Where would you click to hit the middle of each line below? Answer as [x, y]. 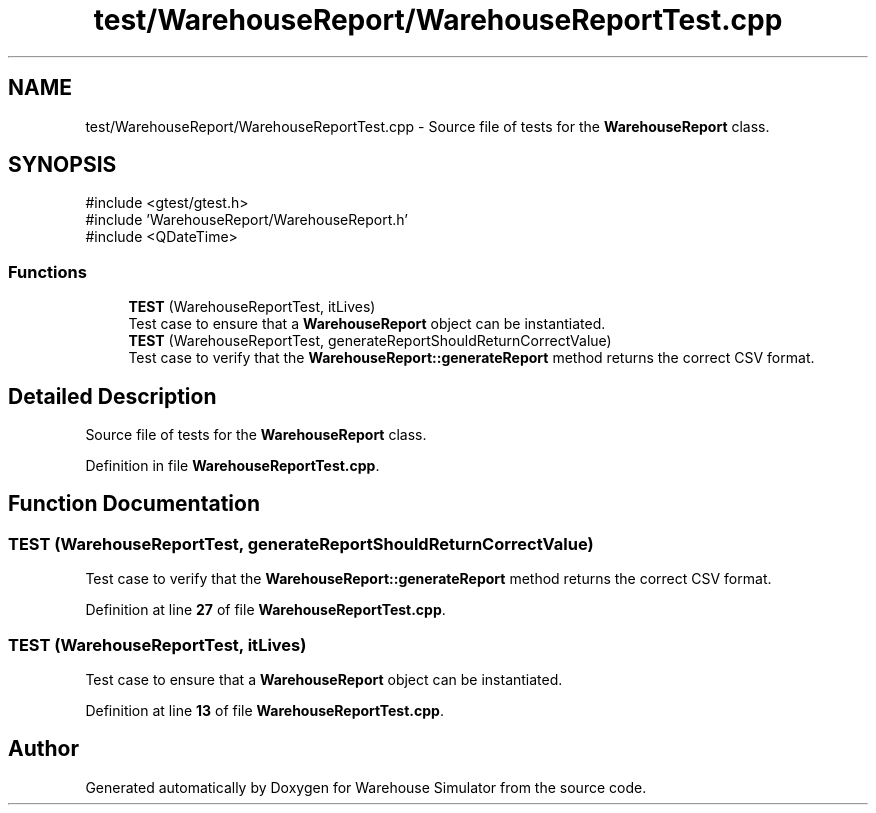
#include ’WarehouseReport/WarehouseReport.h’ [246, 220]
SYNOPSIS [62, 165]
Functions [47, 271]
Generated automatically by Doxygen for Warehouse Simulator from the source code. [366, 787]
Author [43, 749]
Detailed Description [112, 396]
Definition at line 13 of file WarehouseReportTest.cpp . [264, 710]
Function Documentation [134, 504]
